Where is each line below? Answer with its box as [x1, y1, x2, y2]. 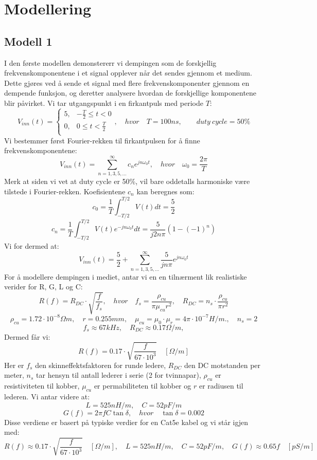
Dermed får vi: [4, 331, 50, 342]
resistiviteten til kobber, [4, 380, 80, 391]
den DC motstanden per [184, 359, 261, 370]
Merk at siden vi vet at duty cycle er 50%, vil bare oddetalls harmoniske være [4, 176, 250, 187]
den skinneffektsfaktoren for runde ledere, [35, 359, 166, 370]
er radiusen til [199, 380, 243, 391]
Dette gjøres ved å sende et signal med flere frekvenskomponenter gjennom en [4, 77, 250, 88]
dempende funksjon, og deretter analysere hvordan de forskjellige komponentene [4, 87, 257, 98]
